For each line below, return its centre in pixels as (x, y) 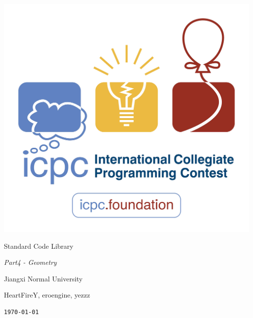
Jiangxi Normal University (43, 278)
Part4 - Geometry (30, 262)
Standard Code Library (39, 246)
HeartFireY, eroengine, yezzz (47, 295)
